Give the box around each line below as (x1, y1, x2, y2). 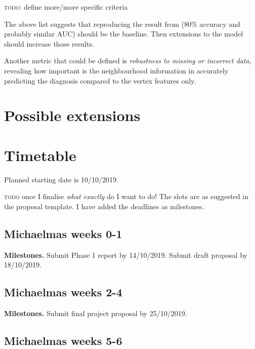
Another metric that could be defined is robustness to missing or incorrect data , (4, 55, 251, 66)
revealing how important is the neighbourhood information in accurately (4, 65, 229, 75)
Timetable (4, 144, 76, 165)
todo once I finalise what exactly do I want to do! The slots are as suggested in (4, 191, 248, 202)
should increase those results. (4, 38, 94, 49)
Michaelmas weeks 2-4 (4, 284, 122, 300)
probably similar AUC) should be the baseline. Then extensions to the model (4, 28, 243, 39)
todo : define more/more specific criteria (4, 2, 128, 12)
